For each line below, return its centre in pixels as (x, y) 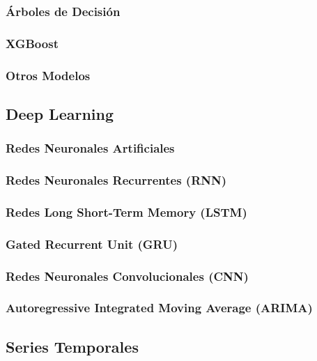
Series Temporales (72, 346)
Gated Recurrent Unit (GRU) (92, 244)
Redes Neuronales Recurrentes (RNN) (116, 180)
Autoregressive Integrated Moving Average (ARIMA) (159, 308)
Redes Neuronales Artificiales (90, 148)
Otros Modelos (48, 75)
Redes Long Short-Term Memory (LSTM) (126, 212)
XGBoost (32, 43)
